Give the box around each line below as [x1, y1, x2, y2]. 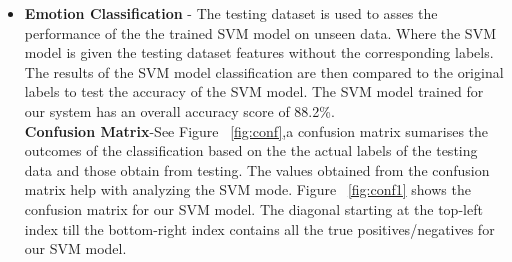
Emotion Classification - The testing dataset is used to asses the [24, 3, 438, 23]
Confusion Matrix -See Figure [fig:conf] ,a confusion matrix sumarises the [24, 120, 489, 141]
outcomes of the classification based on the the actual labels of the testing [24, 140, 478, 161]
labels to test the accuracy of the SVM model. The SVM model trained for [24, 81, 484, 102]
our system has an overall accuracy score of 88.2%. [24, 100, 335, 121]
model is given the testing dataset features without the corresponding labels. [24, 42, 494, 63]
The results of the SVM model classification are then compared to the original [24, 61, 504, 82]
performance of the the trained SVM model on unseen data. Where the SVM [24, 22, 496, 43]
